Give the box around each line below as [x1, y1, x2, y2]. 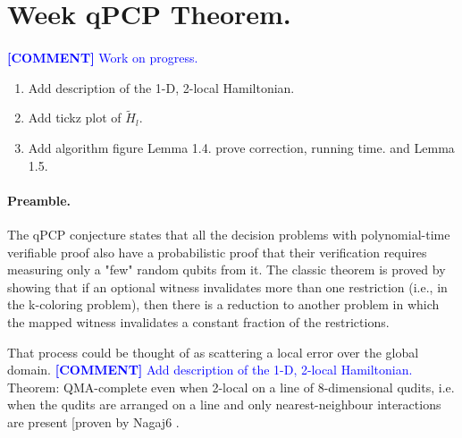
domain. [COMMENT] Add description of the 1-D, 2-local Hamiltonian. [7, 360, 413, 379]
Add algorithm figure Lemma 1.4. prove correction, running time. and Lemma [28, 138, 455, 156]
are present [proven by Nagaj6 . [7, 412, 180, 431]
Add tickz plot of [28, 108, 122, 127]
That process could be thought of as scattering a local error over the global [7, 342, 419, 361]
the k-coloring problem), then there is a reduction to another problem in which [7, 295, 440, 314]
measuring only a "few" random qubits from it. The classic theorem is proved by [7, 260, 446, 279]
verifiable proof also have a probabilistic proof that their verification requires [7, 242, 427, 261]
